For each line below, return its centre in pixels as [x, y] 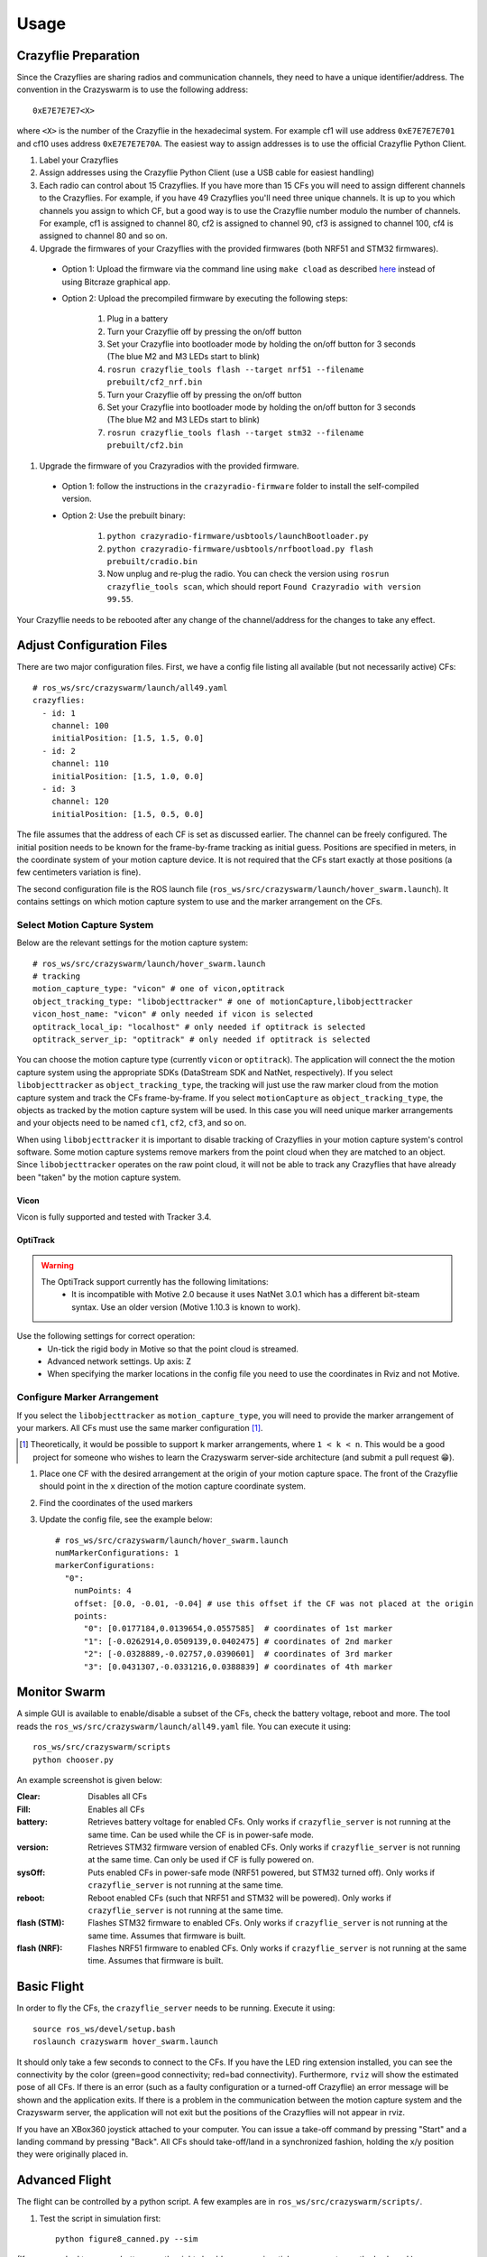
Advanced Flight [64, 2180]
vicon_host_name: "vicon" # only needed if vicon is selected [173, 1014]
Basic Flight [51, 1987]
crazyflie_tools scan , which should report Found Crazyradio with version [264, 586]
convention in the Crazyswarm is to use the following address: [132, 89]
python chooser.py [74, 1760]
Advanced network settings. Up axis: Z [119, 1361]
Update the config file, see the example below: [126, 1519]
